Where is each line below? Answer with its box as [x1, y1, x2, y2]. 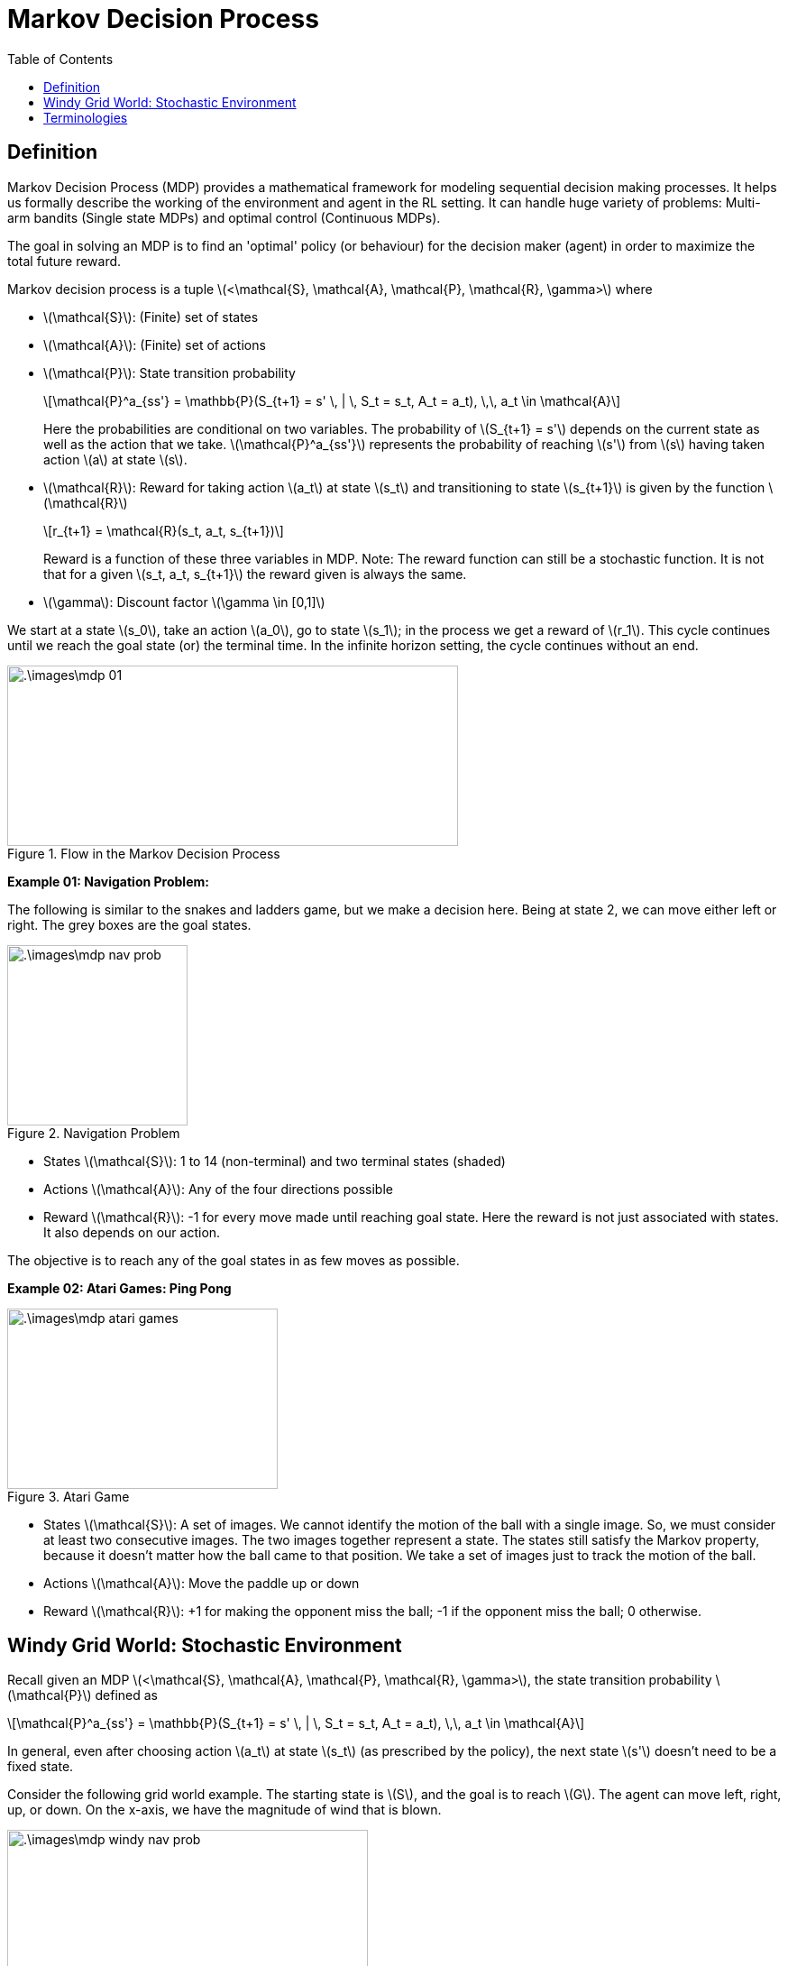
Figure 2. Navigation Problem [7, 1125, 180, 1141]
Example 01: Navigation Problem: [7, 873, 209, 889]
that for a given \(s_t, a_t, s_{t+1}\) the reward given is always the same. [43, 565, 467, 582]
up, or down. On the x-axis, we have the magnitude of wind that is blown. [7, 1802, 442, 1818]
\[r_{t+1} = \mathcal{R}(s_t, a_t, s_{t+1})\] [43, 522, 284, 538]
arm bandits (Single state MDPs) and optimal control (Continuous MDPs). [7, 209, 441, 225]
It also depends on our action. [43, 1224, 221, 1240]
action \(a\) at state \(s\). [43, 451, 188, 467]
